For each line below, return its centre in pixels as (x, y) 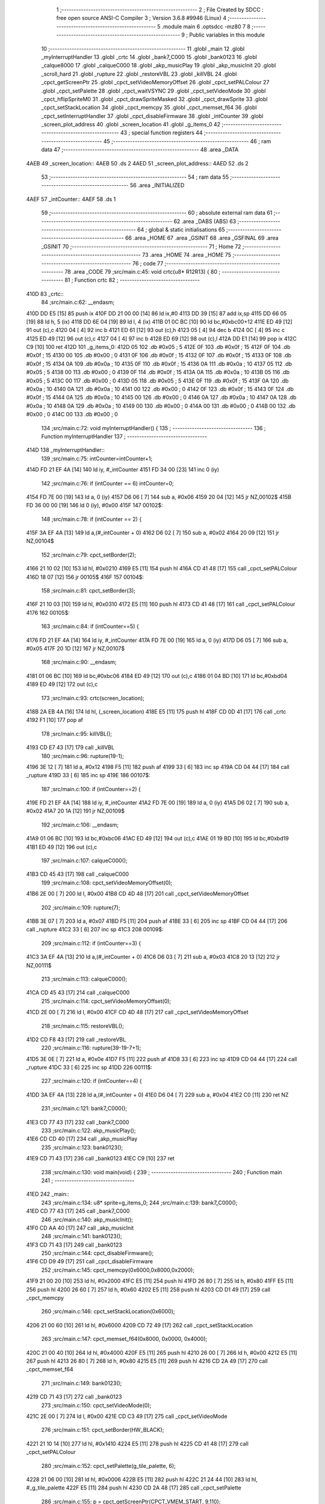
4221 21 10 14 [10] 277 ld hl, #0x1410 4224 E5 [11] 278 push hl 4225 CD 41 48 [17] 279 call (138, 1443)
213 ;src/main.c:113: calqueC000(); (84, 979)
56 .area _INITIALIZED (157, 185)
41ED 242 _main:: (48, 1194)
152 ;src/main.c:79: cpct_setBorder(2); (89, 555)
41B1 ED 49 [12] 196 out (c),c (62, 847)
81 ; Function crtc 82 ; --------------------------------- (132, 280)
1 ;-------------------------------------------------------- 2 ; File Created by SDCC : (160, 10)
